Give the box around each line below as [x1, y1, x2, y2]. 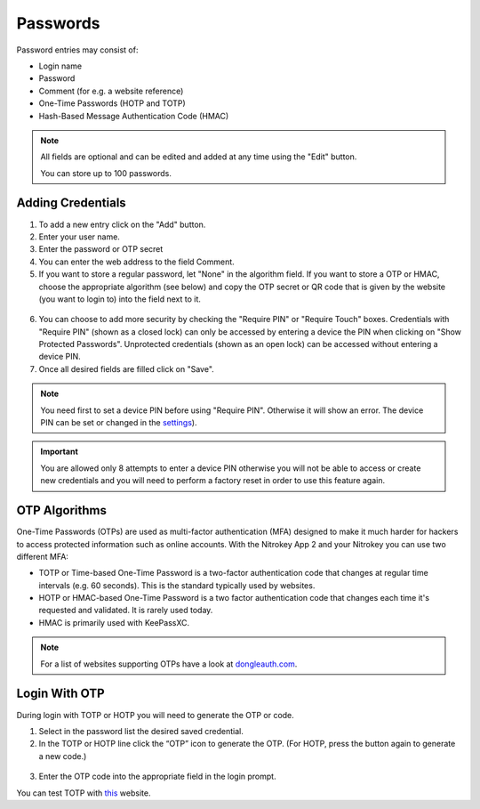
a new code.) [38, 750, 87, 761]
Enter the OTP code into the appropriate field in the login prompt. [38, 771, 276, 782]
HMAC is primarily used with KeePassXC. [38, 617, 190, 627]
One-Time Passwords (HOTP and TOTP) [38, 98, 186, 109]
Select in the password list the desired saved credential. [38, 725, 244, 736]
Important [40, 446, 79, 457]
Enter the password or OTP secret [38, 244, 164, 255]
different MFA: [16, 551, 68, 562]
